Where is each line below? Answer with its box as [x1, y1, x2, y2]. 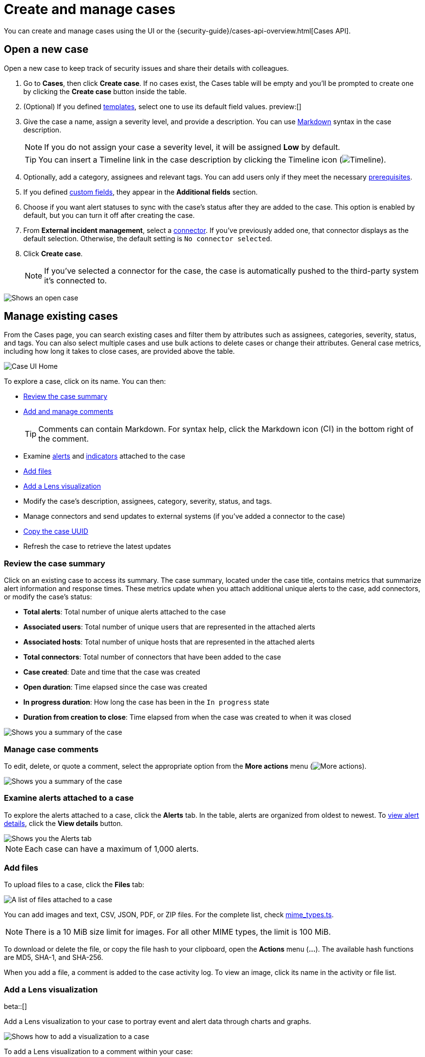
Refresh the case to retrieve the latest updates [23, 542, 171, 551]
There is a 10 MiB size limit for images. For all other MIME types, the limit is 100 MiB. [25, 927, 331, 937]
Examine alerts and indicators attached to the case [23, 452, 185, 461]
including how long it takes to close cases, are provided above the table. [4, 347, 235, 356]
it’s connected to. [44, 275, 107, 285]
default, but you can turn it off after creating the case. [23, 211, 195, 219]
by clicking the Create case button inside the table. [23, 87, 187, 96]
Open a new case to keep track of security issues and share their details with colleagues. [4, 64, 289, 72]
